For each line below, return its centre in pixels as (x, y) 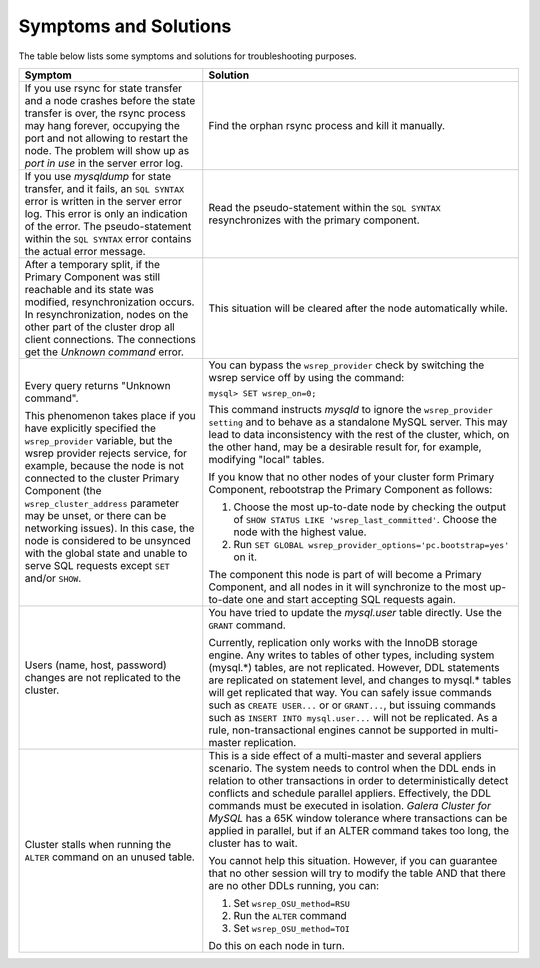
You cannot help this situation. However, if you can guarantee (353, 860)
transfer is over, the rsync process (105, 113)
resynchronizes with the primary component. (314, 220)
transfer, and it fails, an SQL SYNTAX (104, 188)
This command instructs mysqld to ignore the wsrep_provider (351, 409)
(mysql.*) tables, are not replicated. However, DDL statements (354, 667)
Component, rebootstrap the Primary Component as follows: (350, 489)
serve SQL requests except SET (97, 566)
